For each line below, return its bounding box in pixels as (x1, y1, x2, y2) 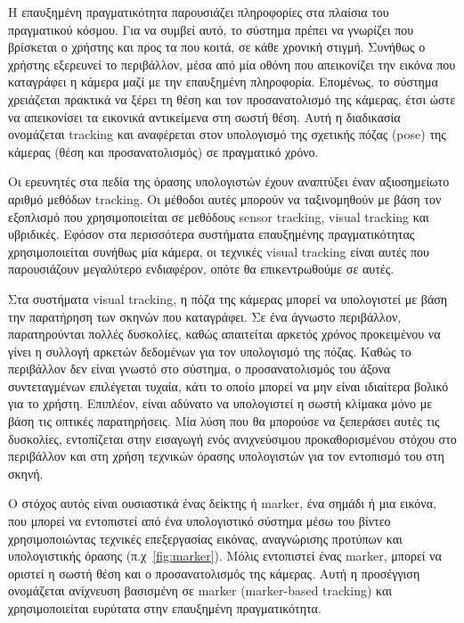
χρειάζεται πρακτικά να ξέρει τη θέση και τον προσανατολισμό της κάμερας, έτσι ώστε (8, 89, 456, 108)
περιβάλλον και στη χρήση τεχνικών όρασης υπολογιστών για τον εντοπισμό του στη (8, 447, 444, 465)
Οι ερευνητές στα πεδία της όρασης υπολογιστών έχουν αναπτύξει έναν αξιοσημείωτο (8, 172, 450, 191)
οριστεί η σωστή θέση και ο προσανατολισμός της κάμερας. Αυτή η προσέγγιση (8, 563, 420, 582)
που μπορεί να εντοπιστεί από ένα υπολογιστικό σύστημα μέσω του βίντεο (8, 512, 391, 530)
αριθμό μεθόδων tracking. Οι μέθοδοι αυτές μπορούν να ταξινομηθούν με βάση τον (8, 189, 442, 208)
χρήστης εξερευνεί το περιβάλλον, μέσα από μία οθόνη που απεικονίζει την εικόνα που (8, 54, 456, 73)
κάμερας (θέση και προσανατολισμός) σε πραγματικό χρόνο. (8, 142, 319, 160)
